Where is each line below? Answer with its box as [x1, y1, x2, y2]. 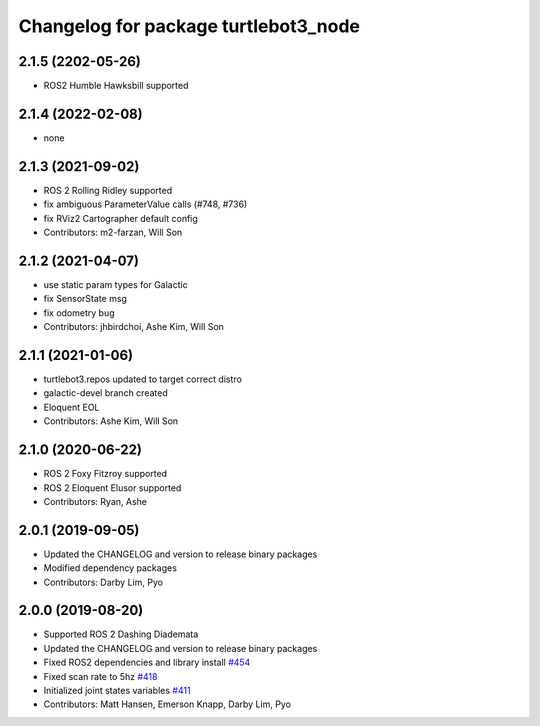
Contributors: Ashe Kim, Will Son [43, 415, 179, 427]
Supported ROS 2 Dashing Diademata [43, 628, 199, 640]
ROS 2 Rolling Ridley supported [43, 184, 173, 196]
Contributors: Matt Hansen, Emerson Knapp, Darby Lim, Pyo [43, 698, 292, 710]
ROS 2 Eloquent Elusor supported [43, 481, 182, 494]
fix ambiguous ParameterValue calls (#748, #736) [43, 198, 248, 210]
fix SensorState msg [43, 293, 127, 305]
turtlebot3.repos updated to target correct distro [43, 373, 242, 385]
